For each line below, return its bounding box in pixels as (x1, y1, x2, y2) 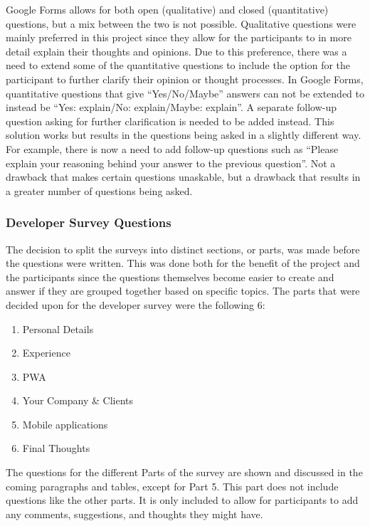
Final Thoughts (22, 441, 90, 456)
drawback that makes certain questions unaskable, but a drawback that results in (6, 169, 361, 184)
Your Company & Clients (22, 393, 134, 408)
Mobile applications (22, 416, 108, 431)
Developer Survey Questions (6, 214, 171, 231)
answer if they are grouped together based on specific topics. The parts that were (6, 283, 360, 298)
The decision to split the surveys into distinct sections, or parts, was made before (6, 241, 360, 256)
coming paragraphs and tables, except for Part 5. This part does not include (6, 478, 339, 493)
